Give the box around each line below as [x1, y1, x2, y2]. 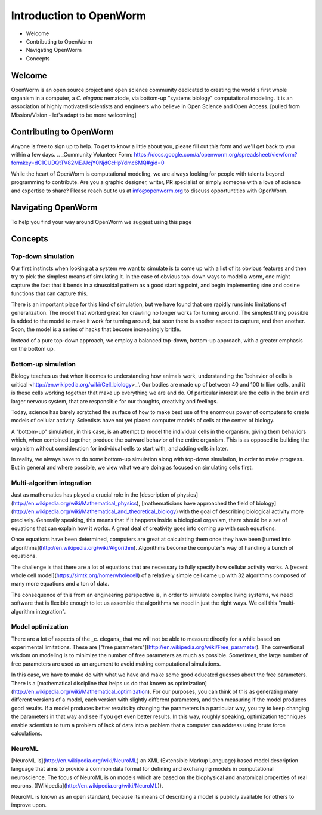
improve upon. [11, 801, 47, 809]
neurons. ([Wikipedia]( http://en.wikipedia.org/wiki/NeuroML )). [11, 782, 163, 789]
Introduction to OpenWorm [11, 9, 146, 22]
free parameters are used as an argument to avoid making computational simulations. [11, 660, 221, 667]
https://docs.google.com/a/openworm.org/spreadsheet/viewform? [134, 151, 298, 158]
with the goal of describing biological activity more [179, 508, 304, 515]
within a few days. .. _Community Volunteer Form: [11, 151, 133, 158]
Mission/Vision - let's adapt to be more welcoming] [11, 111, 137, 118]
